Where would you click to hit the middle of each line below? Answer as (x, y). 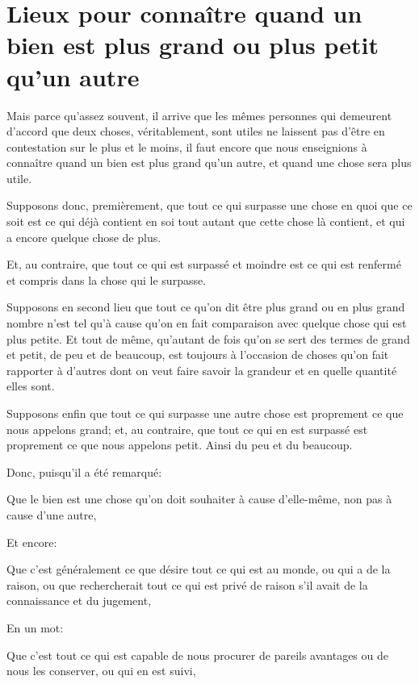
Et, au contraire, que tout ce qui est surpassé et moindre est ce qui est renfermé (204, 264)
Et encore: (32, 542)
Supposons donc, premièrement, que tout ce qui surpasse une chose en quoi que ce (209, 205)
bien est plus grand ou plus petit (193, 45)
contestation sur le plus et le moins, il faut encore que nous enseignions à (187, 146)
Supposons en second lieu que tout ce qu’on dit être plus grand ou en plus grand (206, 307)
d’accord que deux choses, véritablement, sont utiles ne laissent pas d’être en (196, 131)
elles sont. (31, 386)
